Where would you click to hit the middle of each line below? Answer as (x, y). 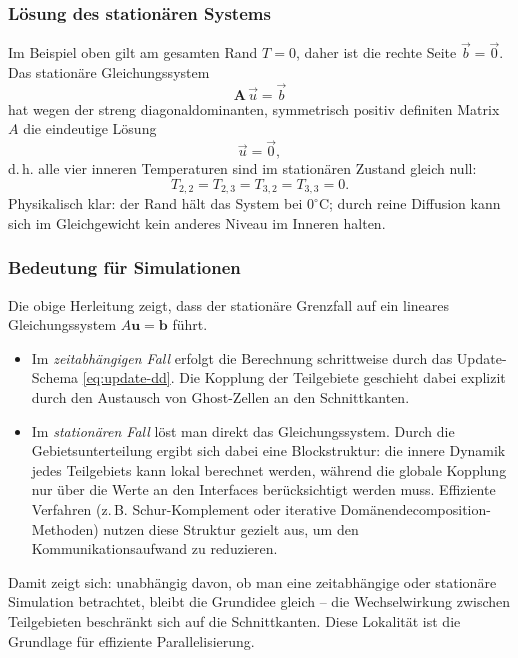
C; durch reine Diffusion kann (409, 203)
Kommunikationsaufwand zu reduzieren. (154, 548)
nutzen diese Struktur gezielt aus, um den (231, 528)
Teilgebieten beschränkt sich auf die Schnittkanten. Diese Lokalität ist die (234, 621)
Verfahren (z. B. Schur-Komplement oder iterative (183, 509)
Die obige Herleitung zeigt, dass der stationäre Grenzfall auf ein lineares (229, 304)
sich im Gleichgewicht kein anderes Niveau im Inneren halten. (197, 222)
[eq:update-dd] (126, 377)
